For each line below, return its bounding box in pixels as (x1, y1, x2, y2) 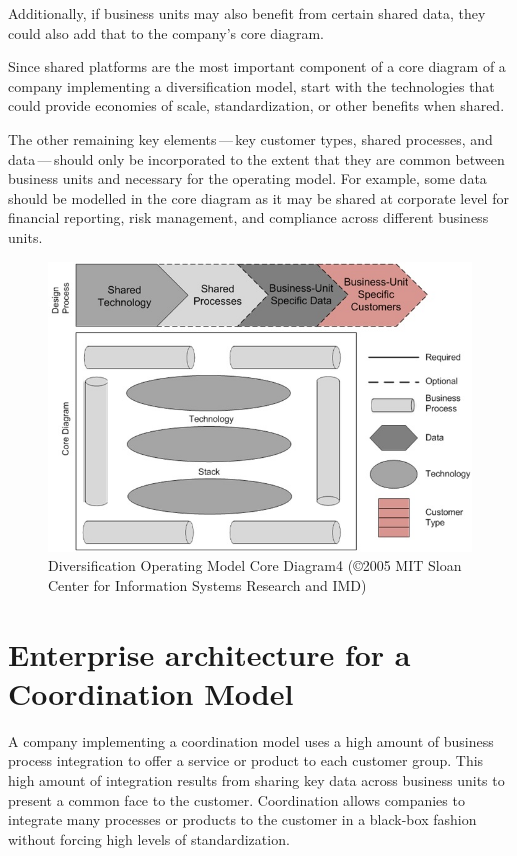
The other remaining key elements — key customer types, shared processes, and (8, 128, 493, 149)
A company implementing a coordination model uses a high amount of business (8, 730, 494, 751)
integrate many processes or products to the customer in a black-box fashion (8, 809, 477, 830)
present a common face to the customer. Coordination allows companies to (8, 789, 465, 810)
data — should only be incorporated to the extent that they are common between (8, 148, 505, 169)
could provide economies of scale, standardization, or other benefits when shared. (8, 95, 505, 116)
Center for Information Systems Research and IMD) (48, 574, 367, 595)
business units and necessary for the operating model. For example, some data (8, 168, 487, 189)
